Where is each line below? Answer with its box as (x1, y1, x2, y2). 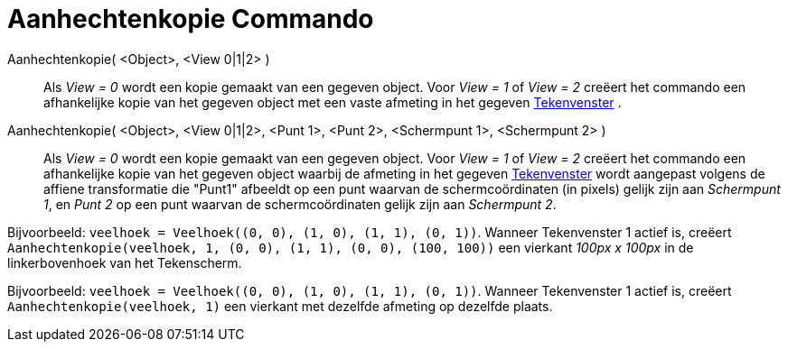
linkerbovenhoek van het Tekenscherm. (7, 254, 242, 271)
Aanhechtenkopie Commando (7, 4, 374, 34)
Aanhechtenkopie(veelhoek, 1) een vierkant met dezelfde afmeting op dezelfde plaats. (7, 298, 553, 314)
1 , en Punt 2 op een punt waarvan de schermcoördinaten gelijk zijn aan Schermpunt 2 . (43, 196, 557, 212)
